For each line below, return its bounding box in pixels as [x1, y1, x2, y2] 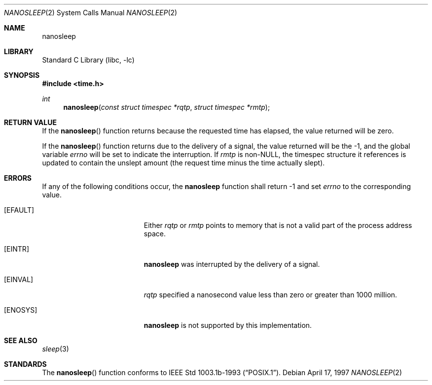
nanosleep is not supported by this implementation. [144, 321, 312, 329]
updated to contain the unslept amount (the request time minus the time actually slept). [42, 159, 325, 167]
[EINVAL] [4, 275, 34, 284]
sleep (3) [42, 345, 69, 353]
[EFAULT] [4, 206, 35, 214]
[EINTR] [4, 245, 29, 253]
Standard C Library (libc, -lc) [42, 56, 135, 64]
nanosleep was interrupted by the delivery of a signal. [144, 260, 320, 268]
